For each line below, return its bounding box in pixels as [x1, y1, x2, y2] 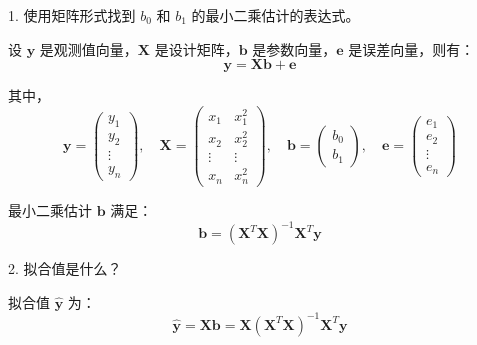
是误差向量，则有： [348, 38, 475, 59]
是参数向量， [252, 38, 337, 59]
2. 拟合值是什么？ [8, 258, 122, 279]
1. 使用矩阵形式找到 [8, 5, 136, 25]
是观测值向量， [39, 38, 138, 59]
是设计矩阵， [154, 38, 239, 59]
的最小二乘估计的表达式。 [191, 5, 360, 25]
